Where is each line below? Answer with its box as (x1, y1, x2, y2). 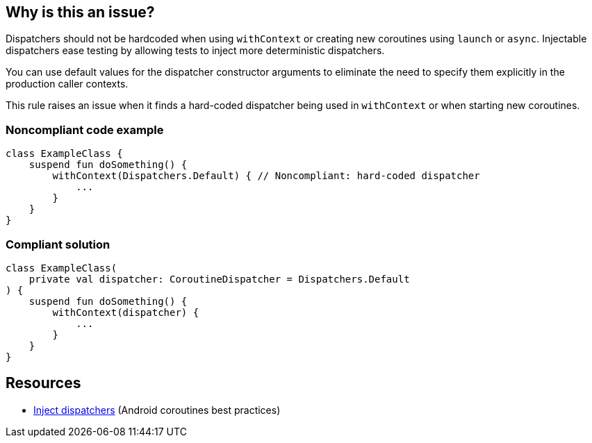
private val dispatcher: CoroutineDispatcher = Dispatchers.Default (28, 273, 410, 285)
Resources (6, 374, 81, 392)
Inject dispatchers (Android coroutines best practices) (33, 403, 281, 416)
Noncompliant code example (6, 122, 164, 137)
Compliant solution (6, 237, 110, 251)
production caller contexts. (6, 78, 129, 90)
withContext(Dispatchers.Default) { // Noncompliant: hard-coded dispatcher (52, 170, 480, 182)
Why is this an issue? (6, 3, 155, 21)
